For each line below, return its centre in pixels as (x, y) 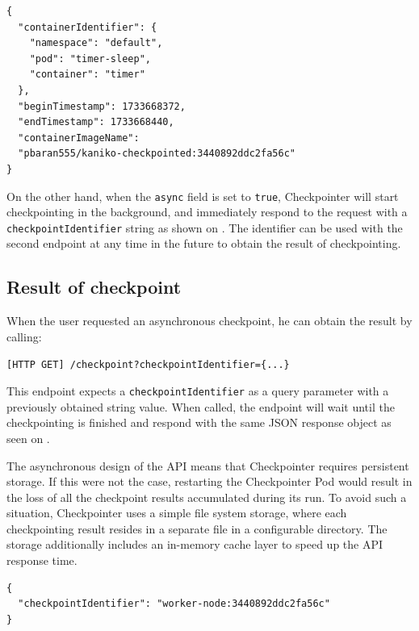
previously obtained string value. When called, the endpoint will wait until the (201, 406)
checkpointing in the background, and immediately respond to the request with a (207, 212)
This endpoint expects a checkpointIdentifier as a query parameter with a (198, 391)
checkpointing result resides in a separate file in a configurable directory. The (197, 528)
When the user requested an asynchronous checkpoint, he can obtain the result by (209, 321)
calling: (24, 336)
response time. (42, 560)
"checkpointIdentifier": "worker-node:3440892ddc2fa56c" (174, 604)
